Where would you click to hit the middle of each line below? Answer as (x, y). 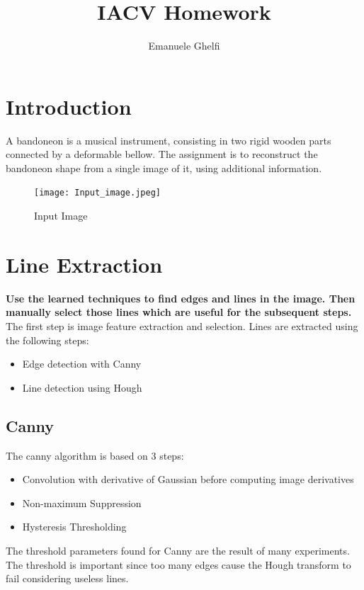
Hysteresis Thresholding (74, 527)
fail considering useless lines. (67, 578)
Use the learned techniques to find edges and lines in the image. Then (181, 298)
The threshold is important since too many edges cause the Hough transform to (178, 564)
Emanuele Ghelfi (184, 46)
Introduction (69, 106)
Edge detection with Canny (82, 364)
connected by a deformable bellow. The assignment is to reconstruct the (162, 154)
